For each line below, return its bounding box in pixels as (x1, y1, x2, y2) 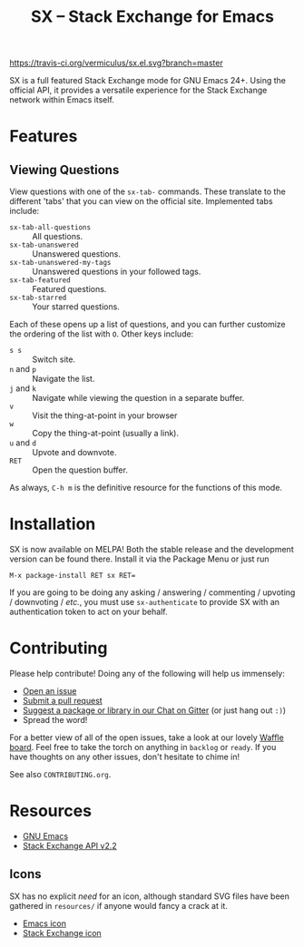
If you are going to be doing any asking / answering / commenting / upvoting (9, 587, 296, 598)
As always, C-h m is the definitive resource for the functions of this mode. (9, 483, 283, 493)
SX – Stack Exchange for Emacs (30, 6, 275, 27)
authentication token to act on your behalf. (9, 606, 168, 618)
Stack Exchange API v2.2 (22, 841, 118, 851)
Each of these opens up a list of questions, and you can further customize (9, 319, 286, 330)
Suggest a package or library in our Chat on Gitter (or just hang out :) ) (22, 705, 287, 716)
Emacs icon (22, 918, 66, 929)
